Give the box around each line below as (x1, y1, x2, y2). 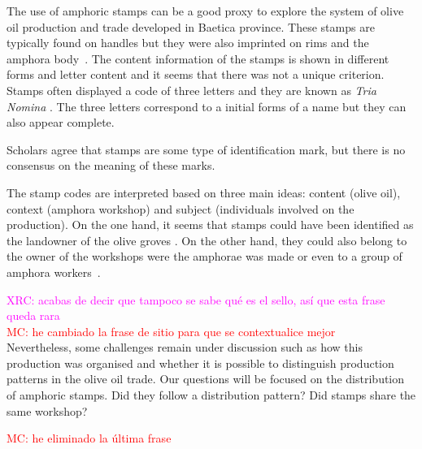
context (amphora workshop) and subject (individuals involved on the (7, 200, 355, 217)
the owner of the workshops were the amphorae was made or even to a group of (7, 248, 402, 265)
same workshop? (7, 402, 88, 419)
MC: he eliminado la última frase (7, 430, 172, 447)
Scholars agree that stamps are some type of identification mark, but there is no (7, 140, 406, 158)
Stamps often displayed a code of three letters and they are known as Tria (7, 81, 376, 98)
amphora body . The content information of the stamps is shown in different (7, 50, 389, 67)
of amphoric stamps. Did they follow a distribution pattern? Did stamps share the (7, 386, 416, 404)
